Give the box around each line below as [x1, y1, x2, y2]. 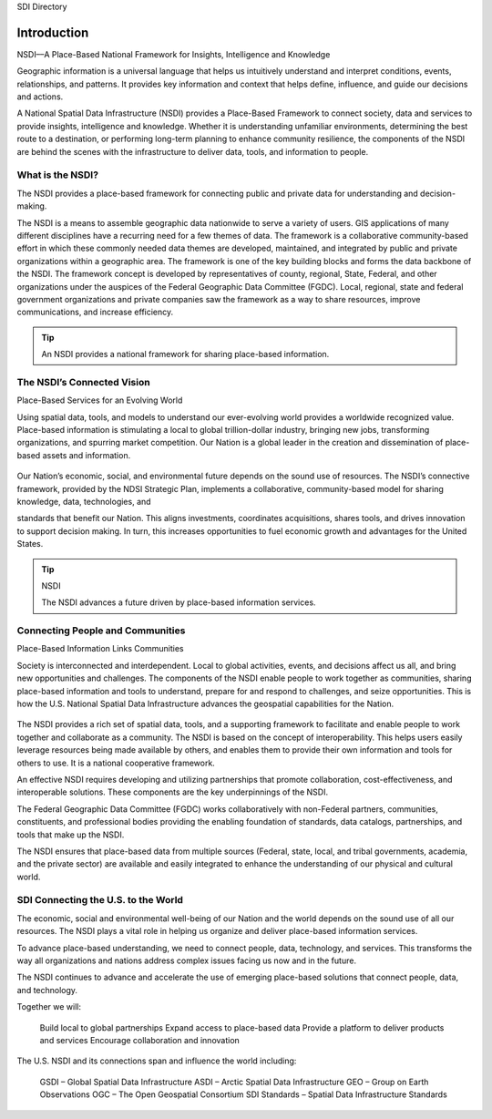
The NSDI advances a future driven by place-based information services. [41, 597, 316, 608]
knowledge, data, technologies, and [16, 496, 151, 507]
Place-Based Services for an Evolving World [16, 395, 183, 406]
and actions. [16, 91, 64, 102]
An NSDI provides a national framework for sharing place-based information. [41, 349, 330, 360]
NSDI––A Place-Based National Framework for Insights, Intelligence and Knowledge [16, 48, 331, 59]
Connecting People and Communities [16, 624, 186, 637]
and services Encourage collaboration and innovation [39, 1034, 241, 1045]
